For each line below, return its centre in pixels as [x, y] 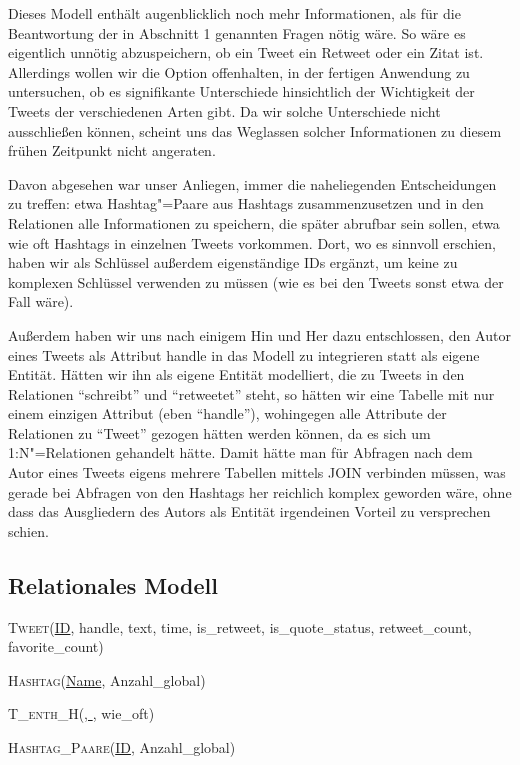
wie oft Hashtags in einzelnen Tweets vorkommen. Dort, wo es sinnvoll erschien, [252, 242]
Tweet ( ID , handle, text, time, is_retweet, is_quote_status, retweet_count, [240, 626]
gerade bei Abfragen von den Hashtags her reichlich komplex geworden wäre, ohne [260, 491]
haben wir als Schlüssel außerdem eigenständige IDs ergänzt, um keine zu [233, 262]
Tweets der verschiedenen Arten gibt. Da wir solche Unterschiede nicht [224, 110]
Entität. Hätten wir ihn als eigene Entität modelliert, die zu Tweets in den [236, 374]
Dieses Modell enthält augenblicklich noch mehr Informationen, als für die [234, 13]
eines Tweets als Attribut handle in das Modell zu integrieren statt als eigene [244, 354]
